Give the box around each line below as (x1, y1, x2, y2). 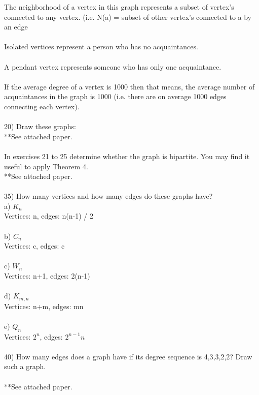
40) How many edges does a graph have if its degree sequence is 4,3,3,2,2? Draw (4, 351, 252, 361)
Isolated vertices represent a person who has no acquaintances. (4, 41, 198, 52)
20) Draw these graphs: (4, 121, 76, 132)
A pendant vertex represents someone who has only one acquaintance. (4, 61, 221, 72)
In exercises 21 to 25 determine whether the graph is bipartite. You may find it (4, 150, 250, 161)
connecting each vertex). (4, 101, 80, 111)
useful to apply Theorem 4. (4, 161, 88, 171)
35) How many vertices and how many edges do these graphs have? (4, 191, 213, 201)
